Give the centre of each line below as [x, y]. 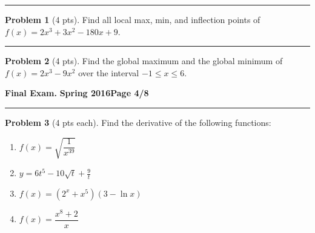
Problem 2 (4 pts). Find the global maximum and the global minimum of [144, 61]
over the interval [109, 72]
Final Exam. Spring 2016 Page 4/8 [77, 93]
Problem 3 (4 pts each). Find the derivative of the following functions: [138, 122]
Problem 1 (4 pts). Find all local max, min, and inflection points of [133, 19]
